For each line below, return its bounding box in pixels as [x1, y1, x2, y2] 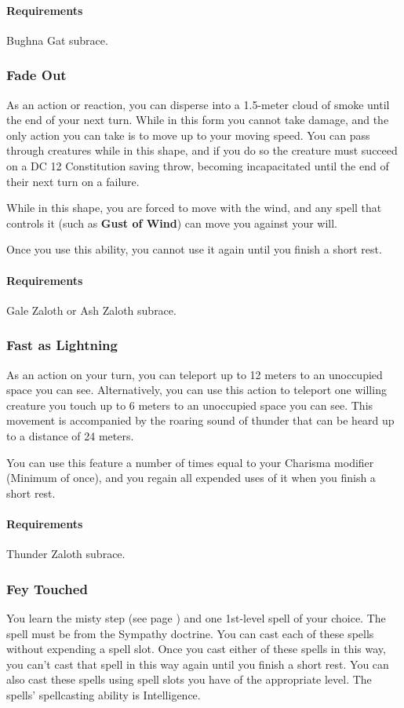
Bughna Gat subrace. [6, 31, 108, 48]
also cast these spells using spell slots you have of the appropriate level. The [6, 671, 372, 688]
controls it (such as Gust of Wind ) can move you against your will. [6, 214, 338, 231]
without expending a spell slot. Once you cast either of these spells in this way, [6, 640, 386, 657]
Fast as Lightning [6, 335, 118, 355]
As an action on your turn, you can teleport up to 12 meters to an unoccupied [6, 366, 383, 382]
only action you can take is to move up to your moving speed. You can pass [6, 126, 370, 143]
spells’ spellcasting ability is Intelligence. [6, 686, 201, 703]
